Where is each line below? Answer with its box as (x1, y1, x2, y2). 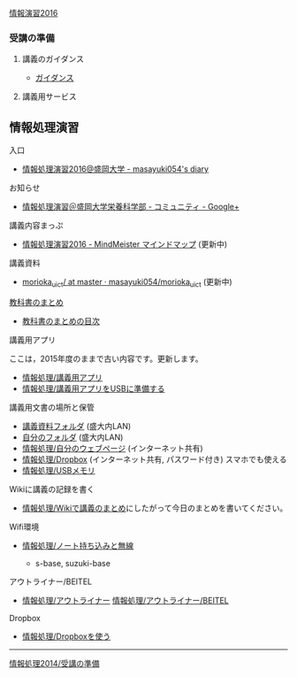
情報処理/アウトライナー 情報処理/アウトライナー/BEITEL (21, 595, 230, 605)
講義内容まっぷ (9, 220, 64, 231)
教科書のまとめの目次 (21, 315, 100, 326)
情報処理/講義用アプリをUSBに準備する (21, 383, 165, 394)
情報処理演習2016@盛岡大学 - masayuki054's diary (21, 164, 209, 174)
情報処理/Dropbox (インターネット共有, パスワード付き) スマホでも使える (21, 454, 287, 465)
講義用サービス (21, 91, 77, 102)
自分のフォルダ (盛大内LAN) (21, 432, 124, 442)
